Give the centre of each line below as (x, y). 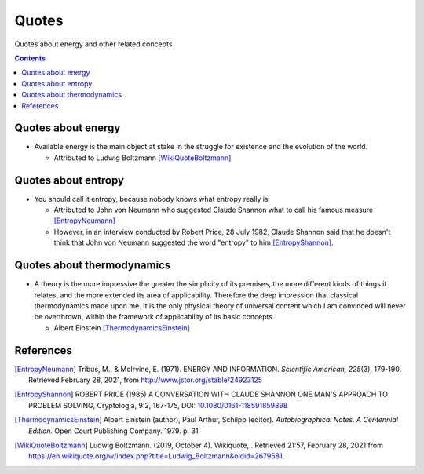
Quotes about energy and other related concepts (93, 44)
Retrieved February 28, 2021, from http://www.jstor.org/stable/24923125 (146, 380)
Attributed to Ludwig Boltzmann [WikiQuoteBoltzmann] (143, 158)
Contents (30, 58)
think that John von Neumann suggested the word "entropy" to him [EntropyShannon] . (194, 242)
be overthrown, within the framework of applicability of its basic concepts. (154, 317)
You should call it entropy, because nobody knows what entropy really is (151, 199)
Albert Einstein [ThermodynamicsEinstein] (122, 328)
